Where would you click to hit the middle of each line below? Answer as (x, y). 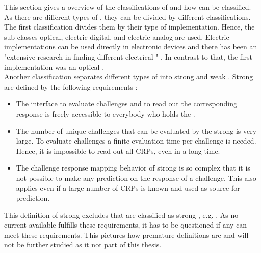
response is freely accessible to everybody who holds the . (106, 113)
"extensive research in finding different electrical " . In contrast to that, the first (128, 56)
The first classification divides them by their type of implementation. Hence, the (129, 27)
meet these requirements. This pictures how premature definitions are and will (126, 234)
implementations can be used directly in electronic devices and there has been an (131, 47)
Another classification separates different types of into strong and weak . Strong (129, 77)
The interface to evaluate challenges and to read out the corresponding (126, 104)
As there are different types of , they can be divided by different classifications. (127, 17)
